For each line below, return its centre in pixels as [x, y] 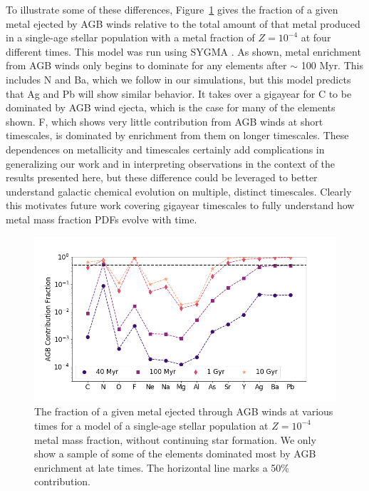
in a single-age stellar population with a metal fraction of [130, 37]
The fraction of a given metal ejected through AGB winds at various [184, 411]
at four [316, 37]
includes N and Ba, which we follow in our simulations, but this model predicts [178, 79]
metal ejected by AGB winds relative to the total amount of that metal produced [183, 23]
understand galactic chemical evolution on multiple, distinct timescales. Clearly [179, 191]
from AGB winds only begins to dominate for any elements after [146, 65]
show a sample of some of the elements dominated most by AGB [175, 454]
